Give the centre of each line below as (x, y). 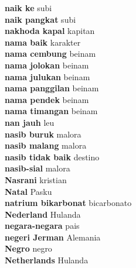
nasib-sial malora (38, 168)
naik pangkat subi (40, 19)
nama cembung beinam (50, 54)
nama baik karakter (43, 42)
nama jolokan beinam (47, 65)
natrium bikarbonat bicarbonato (68, 203)
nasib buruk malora (43, 134)
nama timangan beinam (51, 111)
